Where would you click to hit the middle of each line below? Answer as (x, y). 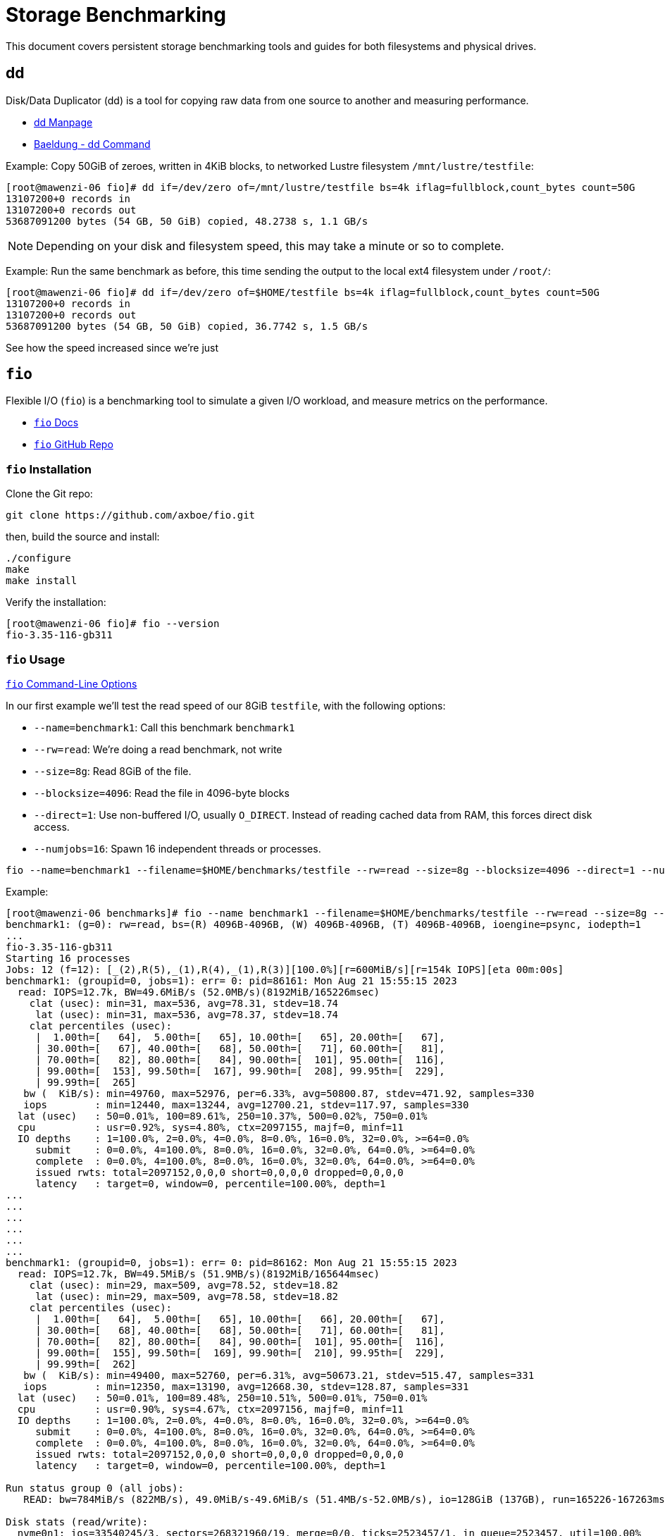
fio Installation (49, 469)
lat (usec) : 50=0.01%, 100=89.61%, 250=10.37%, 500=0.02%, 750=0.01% (222, 1116)
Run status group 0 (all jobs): (95, 1488)
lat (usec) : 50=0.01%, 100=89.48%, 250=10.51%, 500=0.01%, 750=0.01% (222, 1398)
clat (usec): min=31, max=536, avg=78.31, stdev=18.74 (184, 1003)
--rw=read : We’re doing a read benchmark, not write (158, 749)
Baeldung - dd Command (92, 144)
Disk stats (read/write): (77, 1522)
